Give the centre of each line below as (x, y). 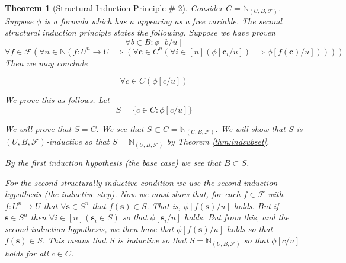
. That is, (164, 205)
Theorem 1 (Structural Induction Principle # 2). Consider (114, 8)
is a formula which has (85, 20)
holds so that (250, 228)
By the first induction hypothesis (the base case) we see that (113, 162)
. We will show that (250, 128)
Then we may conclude (46, 62)
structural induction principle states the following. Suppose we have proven (140, 32)
